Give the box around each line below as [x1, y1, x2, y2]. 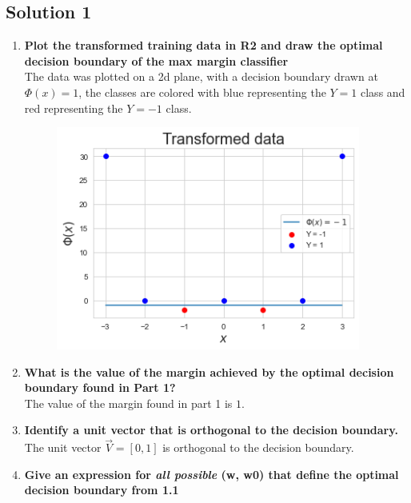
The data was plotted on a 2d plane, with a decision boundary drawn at [24, 68, 378, 85]
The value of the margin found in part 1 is [24, 394, 233, 411]
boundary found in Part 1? [24, 379, 176, 396]
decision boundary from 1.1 [24, 481, 179, 498]
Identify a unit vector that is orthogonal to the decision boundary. [24, 421, 398, 438]
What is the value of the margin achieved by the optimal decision [24, 363, 394, 380]
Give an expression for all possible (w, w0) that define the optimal [24, 465, 399, 482]
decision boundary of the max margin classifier [24, 52, 289, 69]
